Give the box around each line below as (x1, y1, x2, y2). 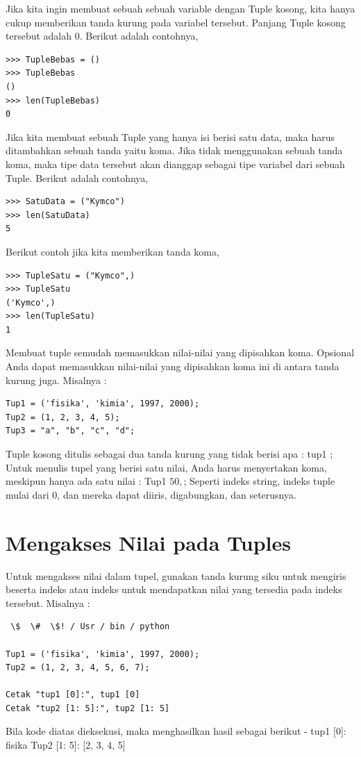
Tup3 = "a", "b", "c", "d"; (6, 426, 135, 436)
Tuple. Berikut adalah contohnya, (6, 170, 149, 185)
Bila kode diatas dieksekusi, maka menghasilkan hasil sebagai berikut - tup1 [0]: (6, 724, 346, 738)
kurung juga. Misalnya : (6, 372, 107, 387)
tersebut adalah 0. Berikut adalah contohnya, (6, 28, 199, 43)
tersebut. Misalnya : (6, 595, 90, 610)
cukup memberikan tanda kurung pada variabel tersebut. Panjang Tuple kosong (6, 15, 346, 29)
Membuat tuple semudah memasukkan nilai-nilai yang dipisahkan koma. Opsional (6, 345, 355, 360)
